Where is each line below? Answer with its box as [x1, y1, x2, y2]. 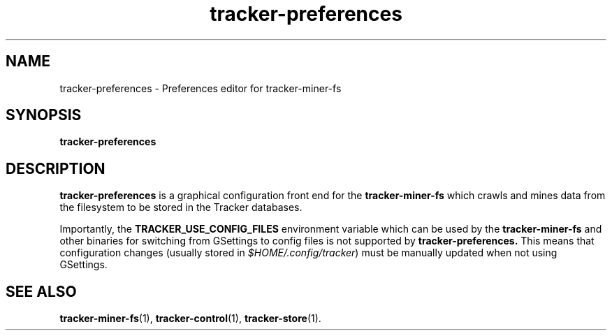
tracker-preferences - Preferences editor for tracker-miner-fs [59, 82, 342, 94]
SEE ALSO [6, 282, 77, 300]
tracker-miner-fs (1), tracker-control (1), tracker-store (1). [59, 312, 321, 325]
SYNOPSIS [6, 106, 82, 124]
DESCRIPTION [6, 159, 105, 177]
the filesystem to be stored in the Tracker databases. [59, 201, 303, 214]
